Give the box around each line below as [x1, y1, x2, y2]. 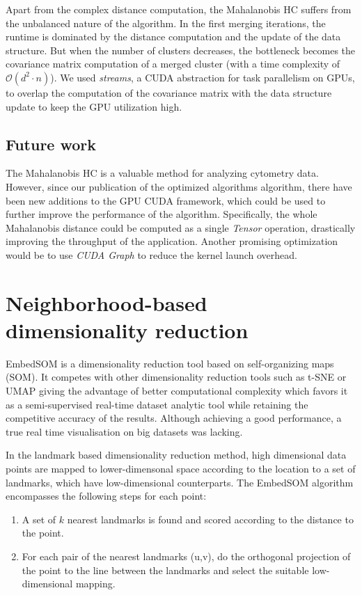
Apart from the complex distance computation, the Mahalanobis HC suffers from [6, 2, 352, 16]
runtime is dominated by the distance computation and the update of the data [6, 29, 341, 44]
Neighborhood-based [6, 288, 207, 317]
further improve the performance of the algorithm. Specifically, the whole [6, 207, 317, 221]
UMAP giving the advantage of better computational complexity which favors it [6, 383, 348, 398]
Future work [6, 133, 97, 154]
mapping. [75, 576, 116, 591]
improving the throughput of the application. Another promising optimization [6, 234, 338, 248]
